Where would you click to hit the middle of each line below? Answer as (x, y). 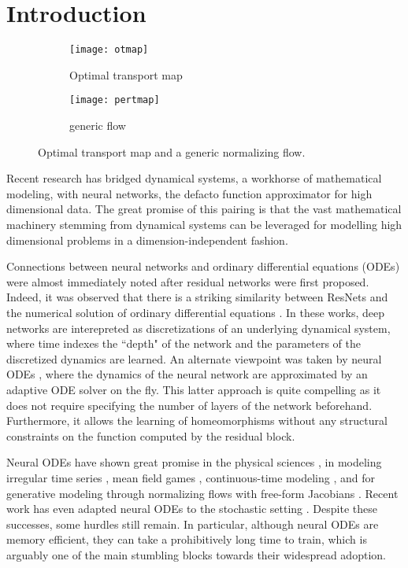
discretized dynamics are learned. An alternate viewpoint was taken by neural (194, 358)
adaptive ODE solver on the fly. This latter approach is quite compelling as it (194, 389)
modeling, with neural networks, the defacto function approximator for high (189, 193)
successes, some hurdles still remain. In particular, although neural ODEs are (193, 524)
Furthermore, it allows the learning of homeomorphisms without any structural (197, 420)
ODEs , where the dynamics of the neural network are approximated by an (187, 374)
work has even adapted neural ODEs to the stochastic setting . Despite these (192, 509)
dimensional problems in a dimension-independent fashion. (147, 240)
